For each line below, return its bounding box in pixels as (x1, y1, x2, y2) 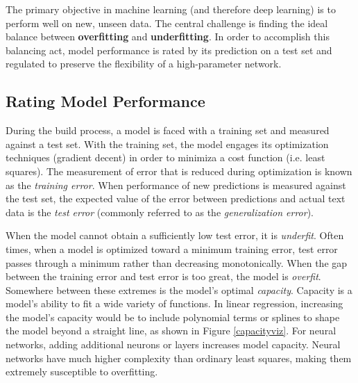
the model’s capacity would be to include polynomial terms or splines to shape (6, 309, 340, 324)
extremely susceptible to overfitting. (6, 364, 158, 379)
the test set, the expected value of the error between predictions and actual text (6, 191, 346, 206)
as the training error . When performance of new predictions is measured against (6, 177, 346, 192)
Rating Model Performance (6, 90, 205, 112)
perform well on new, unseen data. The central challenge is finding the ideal (6, 15, 328, 30)
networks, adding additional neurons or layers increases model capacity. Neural (6, 337, 341, 352)
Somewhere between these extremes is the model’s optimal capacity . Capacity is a (6, 282, 352, 297)
